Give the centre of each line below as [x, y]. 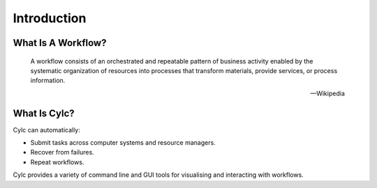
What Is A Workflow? [60, 43]
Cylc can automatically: [46, 130]
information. [48, 81]
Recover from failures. [62, 152]
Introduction [50, 18]
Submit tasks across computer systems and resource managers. [123, 143]
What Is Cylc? [44, 113]
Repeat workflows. [57, 162]
